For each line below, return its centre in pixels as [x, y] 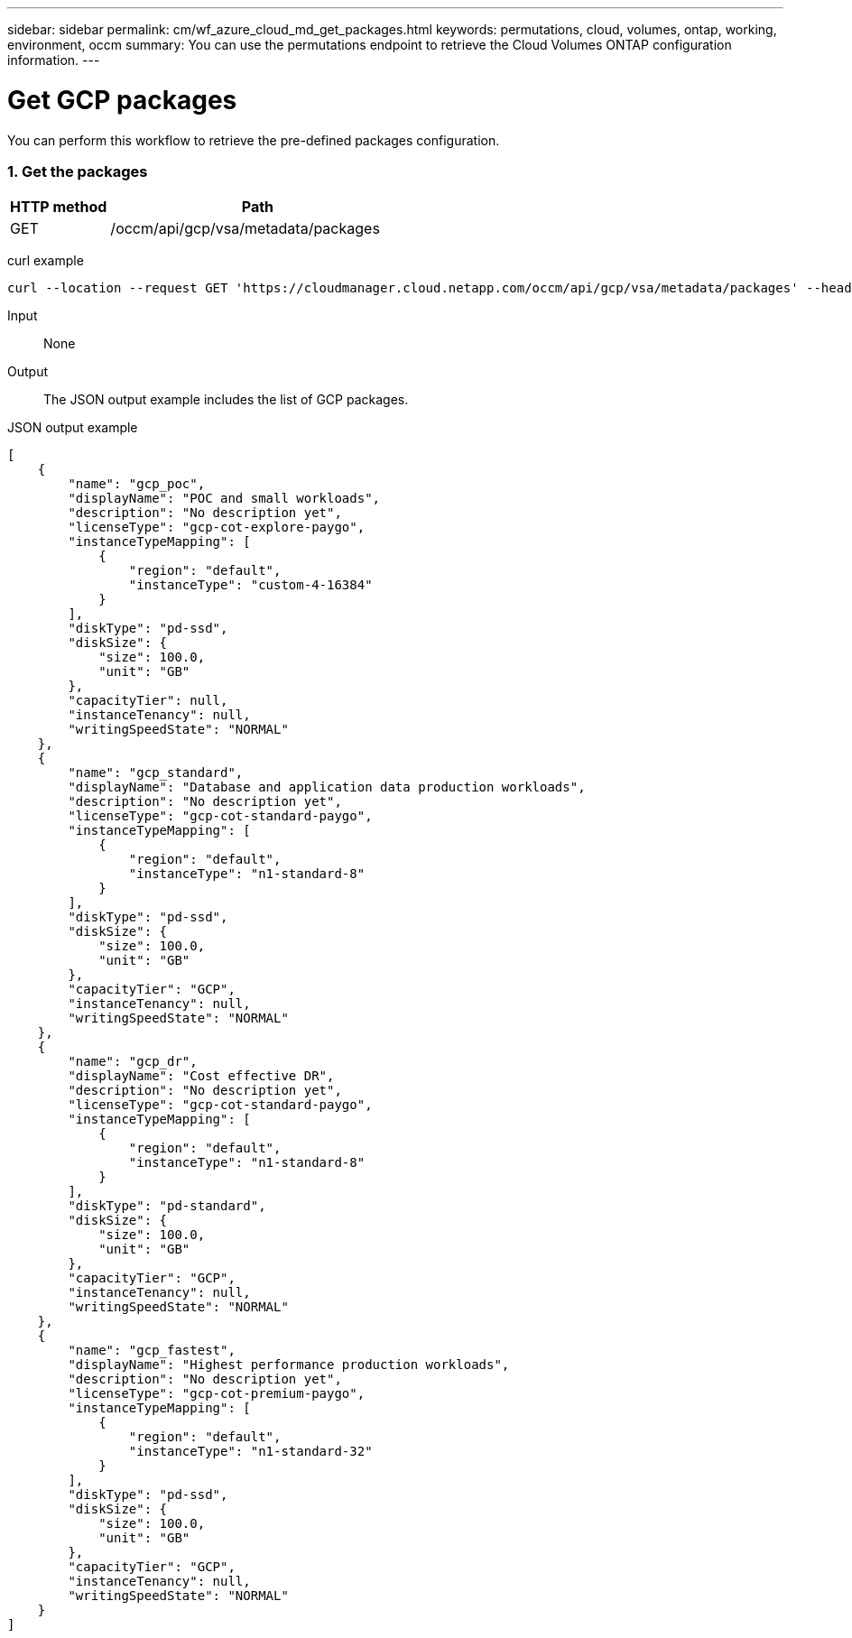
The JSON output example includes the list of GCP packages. [226, 400]
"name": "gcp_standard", [156, 773]
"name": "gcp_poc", [137, 484]
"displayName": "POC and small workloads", [224, 499]
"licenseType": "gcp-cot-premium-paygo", [217, 1394]
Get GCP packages [122, 100]
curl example [46, 261]
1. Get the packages [78, 171]
